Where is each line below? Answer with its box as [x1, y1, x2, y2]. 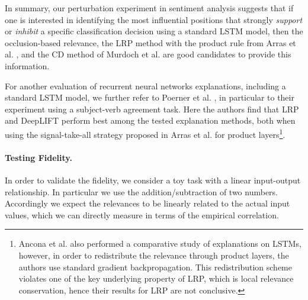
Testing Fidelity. [5, 151, 72, 163]
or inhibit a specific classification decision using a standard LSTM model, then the [5, 25, 303, 37]
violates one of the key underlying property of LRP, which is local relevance [18, 272, 294, 285]
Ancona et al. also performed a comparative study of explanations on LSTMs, [18, 237, 301, 250]
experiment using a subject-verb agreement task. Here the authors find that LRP [5, 102, 299, 115]
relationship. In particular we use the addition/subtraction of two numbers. [5, 185, 278, 198]
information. [5, 59, 50, 72]
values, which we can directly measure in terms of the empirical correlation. [5, 208, 279, 221]
